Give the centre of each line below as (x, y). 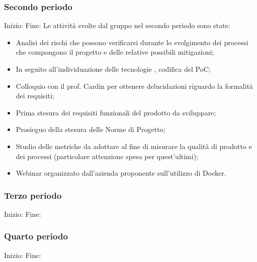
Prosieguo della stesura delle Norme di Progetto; (91, 129)
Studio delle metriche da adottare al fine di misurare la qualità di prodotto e (134, 146)
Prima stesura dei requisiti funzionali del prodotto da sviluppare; (116, 112)
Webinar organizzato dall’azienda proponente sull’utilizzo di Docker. (121, 173)
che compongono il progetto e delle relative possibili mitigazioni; (115, 52)
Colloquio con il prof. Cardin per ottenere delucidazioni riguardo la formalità (135, 86)
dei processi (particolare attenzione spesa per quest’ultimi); (107, 156)
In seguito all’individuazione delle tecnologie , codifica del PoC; (113, 69)
